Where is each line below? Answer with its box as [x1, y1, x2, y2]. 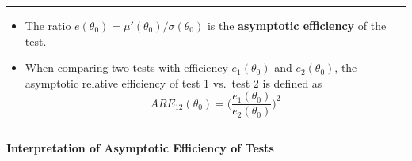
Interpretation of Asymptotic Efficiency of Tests [6, 140, 274, 156]
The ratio [25, 17, 71, 33]
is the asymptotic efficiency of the [207, 17, 387, 33]
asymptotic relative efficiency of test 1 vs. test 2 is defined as [25, 74, 322, 91]
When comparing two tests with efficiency [25, 59, 228, 76]
